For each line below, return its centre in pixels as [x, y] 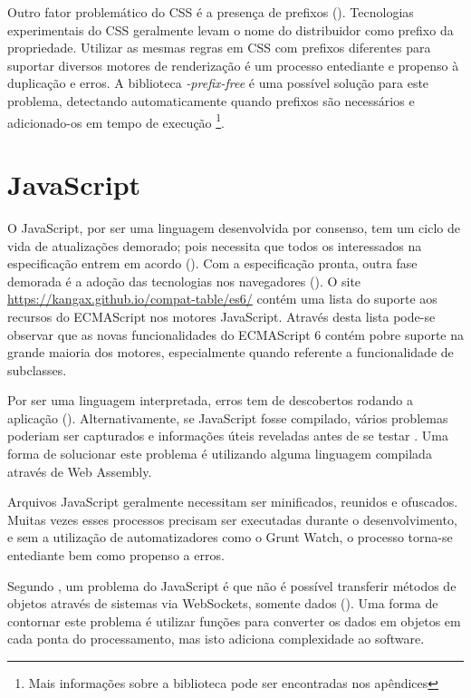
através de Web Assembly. [80, 471]
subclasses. [37, 369]
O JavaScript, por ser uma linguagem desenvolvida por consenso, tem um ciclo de [234, 227]
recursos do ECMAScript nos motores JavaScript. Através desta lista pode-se [221, 316]
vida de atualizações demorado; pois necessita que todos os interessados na [215, 245]
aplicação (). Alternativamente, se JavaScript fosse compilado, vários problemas [228, 417]
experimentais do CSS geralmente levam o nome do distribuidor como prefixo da [231, 29]
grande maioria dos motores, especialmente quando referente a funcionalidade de [231, 352]
